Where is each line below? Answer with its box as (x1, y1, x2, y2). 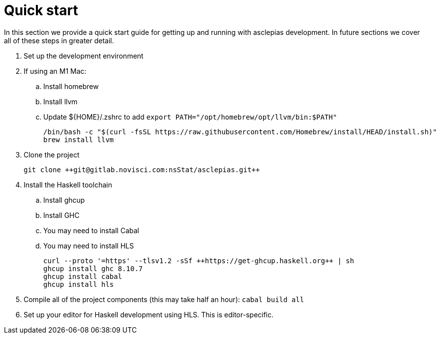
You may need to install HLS (43, 241, 134, 250)
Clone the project (24, 150, 80, 159)
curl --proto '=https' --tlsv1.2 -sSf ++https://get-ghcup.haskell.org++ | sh (43, 256, 354, 265)
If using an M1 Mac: (24, 66, 87, 75)
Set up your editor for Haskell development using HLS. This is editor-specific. (24, 310, 274, 319)
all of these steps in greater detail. (4, 36, 114, 45)
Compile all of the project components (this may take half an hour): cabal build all (24, 295, 304, 304)
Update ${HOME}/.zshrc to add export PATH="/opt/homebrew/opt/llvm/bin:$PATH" (43, 112, 337, 121)
